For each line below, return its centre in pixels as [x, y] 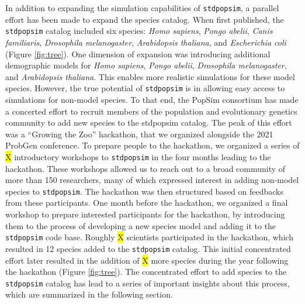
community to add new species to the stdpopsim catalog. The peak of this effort [149, 122]
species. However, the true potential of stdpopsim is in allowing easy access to [145, 88]
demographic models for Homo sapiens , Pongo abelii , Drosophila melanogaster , [146, 65]
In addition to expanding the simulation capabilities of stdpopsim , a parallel [142, 8]
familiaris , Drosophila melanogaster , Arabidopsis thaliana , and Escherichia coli [146, 42]
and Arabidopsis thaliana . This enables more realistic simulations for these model [150, 76]
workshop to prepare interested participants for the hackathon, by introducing [145, 214]
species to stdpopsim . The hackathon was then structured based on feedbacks [145, 191]
